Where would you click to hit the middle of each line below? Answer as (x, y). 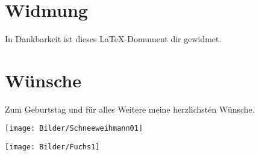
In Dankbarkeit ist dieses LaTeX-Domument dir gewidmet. (113, 39)
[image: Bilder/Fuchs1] (52, 147)
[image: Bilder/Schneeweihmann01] (74, 129)
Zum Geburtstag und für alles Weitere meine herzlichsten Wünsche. (130, 109)
